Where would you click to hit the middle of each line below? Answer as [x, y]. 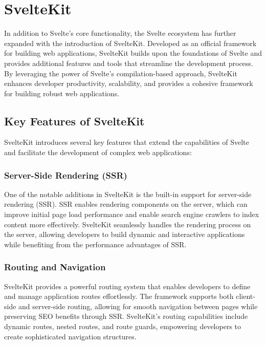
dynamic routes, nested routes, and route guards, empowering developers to [123, 326]
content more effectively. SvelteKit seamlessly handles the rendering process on [128, 224]
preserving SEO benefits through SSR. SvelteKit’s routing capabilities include [126, 316]
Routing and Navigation [55, 267]
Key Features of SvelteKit [74, 121]
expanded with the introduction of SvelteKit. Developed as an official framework [130, 43]
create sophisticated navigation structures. [70, 336]
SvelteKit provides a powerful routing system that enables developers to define [127, 286]
